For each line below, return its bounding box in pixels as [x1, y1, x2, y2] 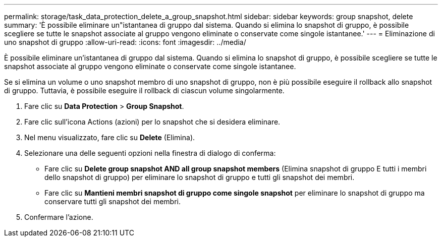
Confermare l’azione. [24, 213, 93, 221]
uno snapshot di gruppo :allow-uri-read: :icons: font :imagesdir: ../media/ [4, 38, 246, 46]
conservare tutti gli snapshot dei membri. [44, 197, 181, 206]
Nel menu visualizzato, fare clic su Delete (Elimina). [24, 133, 195, 142]
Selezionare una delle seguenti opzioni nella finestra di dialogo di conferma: [24, 149, 276, 157]
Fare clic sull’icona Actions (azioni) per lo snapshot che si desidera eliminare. [24, 117, 281, 126]
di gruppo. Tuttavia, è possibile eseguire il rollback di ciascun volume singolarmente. [4, 86, 285, 95]
